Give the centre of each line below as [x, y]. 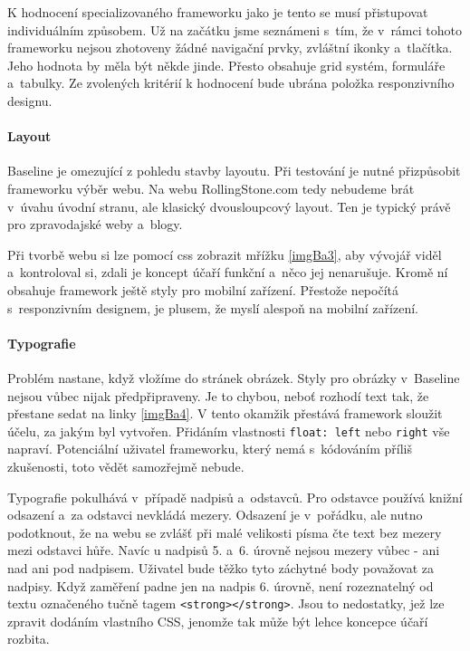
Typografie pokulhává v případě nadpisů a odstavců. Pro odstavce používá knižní [235, 497]
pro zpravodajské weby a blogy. [95, 224]
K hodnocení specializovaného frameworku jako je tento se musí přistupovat [218, 12]
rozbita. [29, 639]
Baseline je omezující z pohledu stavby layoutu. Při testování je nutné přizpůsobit [234, 171]
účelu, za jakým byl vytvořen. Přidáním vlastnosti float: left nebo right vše [229, 431]
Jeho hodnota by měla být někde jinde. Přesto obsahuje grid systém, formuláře [226, 65]
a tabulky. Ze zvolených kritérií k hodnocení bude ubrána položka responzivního [231, 83]
